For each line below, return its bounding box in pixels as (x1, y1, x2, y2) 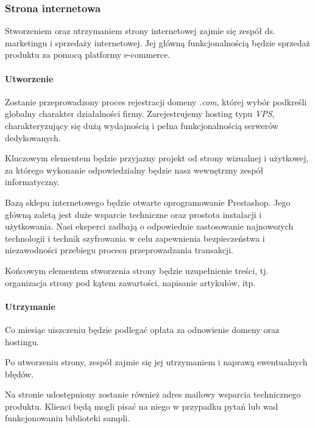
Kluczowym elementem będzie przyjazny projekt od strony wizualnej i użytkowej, (5, 152, 309, 164)
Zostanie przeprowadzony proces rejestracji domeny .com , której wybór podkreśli (5, 95, 307, 108)
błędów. (5, 367, 34, 380)
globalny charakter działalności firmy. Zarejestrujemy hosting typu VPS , (5, 107, 275, 120)
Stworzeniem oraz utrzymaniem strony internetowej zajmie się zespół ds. (5, 24, 275, 37)
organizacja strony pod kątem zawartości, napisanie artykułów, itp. (5, 276, 256, 289)
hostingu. (5, 335, 40, 348)
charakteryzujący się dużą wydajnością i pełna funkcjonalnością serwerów (5, 119, 278, 132)
